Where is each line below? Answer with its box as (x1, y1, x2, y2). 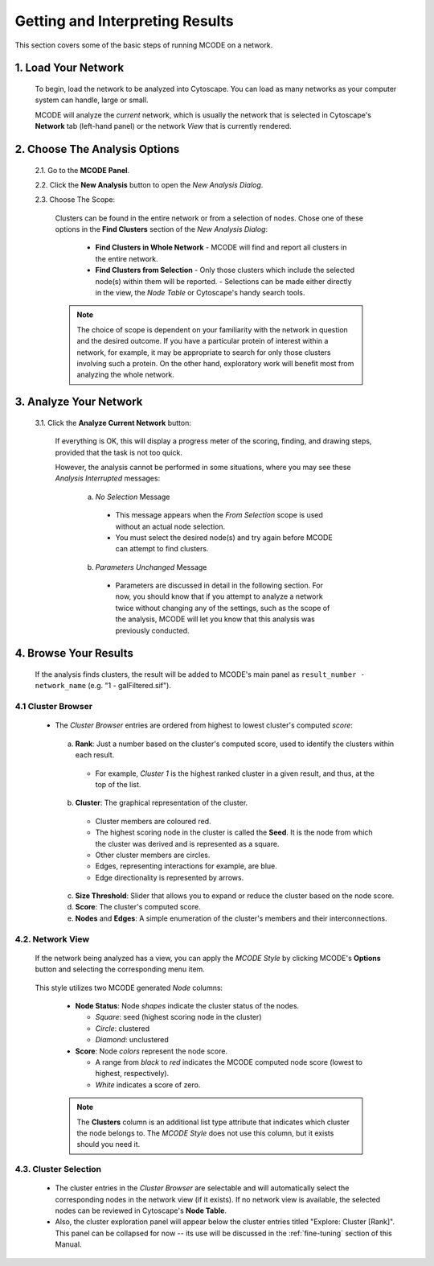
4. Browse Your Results (14, 646, 134, 660)
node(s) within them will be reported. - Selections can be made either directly (95, 276, 353, 286)
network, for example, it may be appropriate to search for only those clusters (76, 347, 331, 357)
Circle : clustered (95, 1023, 150, 1033)
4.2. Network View (14, 934, 90, 945)
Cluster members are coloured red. (95, 816, 212, 826)
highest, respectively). (95, 1069, 170, 1078)
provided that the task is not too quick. (55, 447, 182, 457)
